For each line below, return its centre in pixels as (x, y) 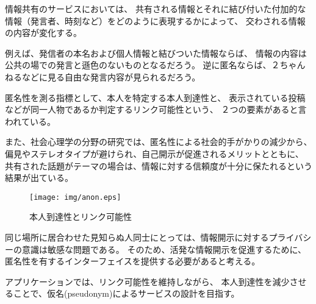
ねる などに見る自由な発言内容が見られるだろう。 (103, 76)
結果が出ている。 (39, 178)
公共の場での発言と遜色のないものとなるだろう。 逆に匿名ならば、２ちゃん (155, 65)
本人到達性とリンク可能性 (81, 217)
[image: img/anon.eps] (75, 197)
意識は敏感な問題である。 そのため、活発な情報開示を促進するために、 (164, 249)
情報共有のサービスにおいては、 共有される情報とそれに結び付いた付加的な (156, 9)
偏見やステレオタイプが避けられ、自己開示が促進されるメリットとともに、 (154, 153)
